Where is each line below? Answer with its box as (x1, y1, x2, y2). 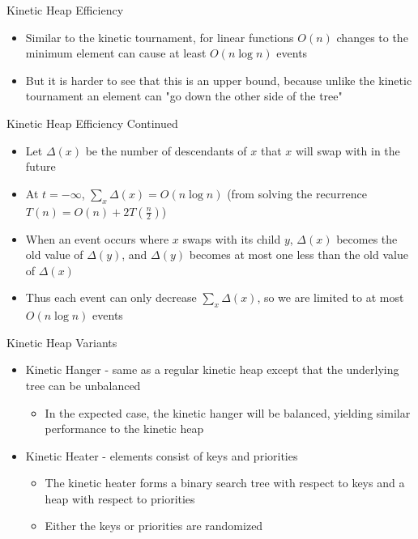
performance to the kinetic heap (45, 420, 204, 437)
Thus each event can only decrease (25, 289, 197, 306)
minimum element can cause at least (25, 45, 207, 62)
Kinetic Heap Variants (6, 333, 117, 350)
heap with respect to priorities (45, 490, 195, 507)
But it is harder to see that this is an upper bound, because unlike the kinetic (25, 71, 412, 88)
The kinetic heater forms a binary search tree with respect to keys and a (45, 474, 405, 491)
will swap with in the (295, 142, 400, 159)
